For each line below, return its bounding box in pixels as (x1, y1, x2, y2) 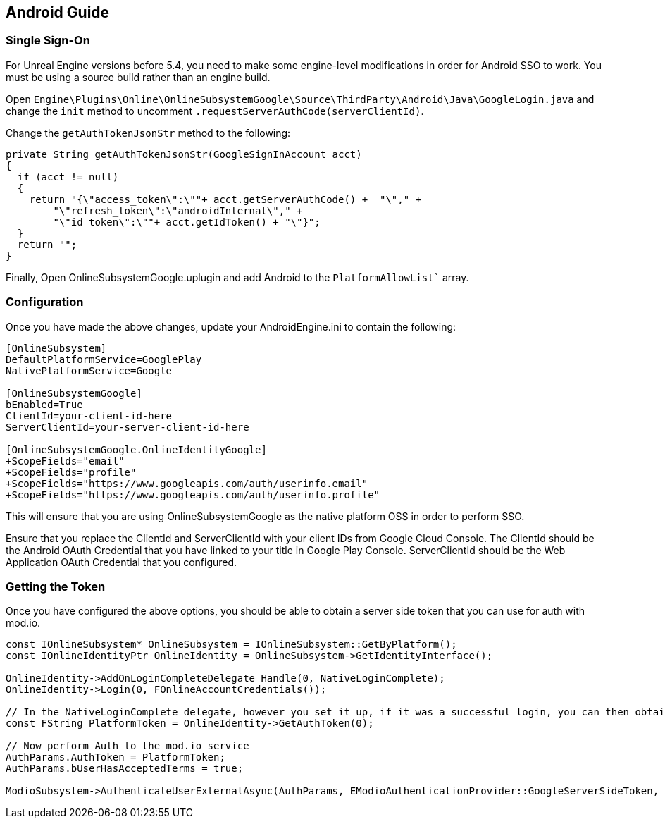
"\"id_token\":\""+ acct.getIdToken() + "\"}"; (53, 216, 321, 228)
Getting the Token (6, 579, 106, 594)
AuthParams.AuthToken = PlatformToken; (6, 751, 225, 763)
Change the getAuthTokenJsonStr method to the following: (6, 126, 291, 139)
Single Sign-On (6, 33, 90, 48)
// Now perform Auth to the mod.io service (6, 740, 249, 752)
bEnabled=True (6, 398, 83, 410)
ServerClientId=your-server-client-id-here (6, 421, 249, 433)
